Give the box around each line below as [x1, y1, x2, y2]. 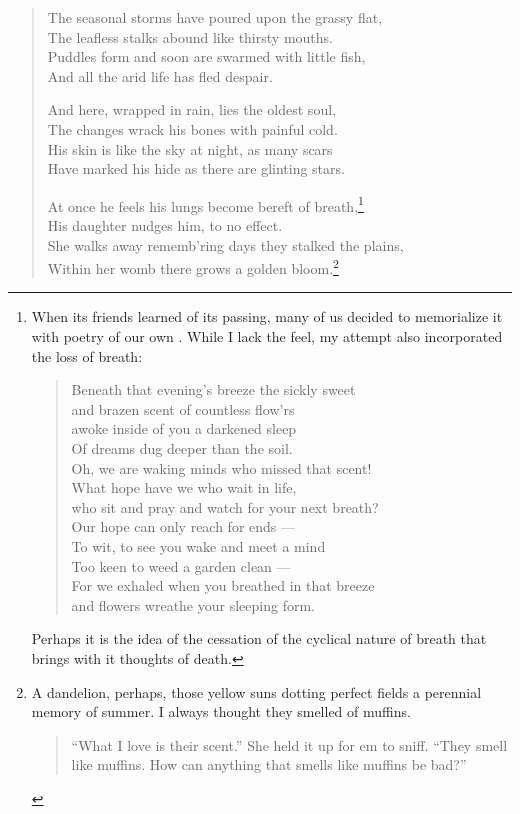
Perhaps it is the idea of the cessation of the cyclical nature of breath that [31, 628, 487, 649]
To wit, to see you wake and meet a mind [71, 535, 326, 556]
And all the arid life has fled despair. [47, 65, 273, 86]
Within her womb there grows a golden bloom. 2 [47, 255, 339, 278]
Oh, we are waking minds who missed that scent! [71, 457, 372, 478]
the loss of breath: [31, 345, 143, 366]
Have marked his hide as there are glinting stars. [47, 158, 345, 179]
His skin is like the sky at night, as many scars [47, 138, 333, 159]
